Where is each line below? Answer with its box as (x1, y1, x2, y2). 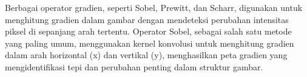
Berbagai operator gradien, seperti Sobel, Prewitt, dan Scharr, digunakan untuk (5, 1, 303, 13)
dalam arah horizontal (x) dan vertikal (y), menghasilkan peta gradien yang (5, 49, 288, 61)
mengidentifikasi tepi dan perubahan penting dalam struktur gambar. (5, 60, 263, 73)
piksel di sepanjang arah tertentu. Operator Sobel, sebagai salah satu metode (5, 25, 292, 38)
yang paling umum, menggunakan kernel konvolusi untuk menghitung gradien (5, 36, 294, 49)
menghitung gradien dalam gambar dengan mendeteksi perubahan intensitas (5, 13, 289, 25)
